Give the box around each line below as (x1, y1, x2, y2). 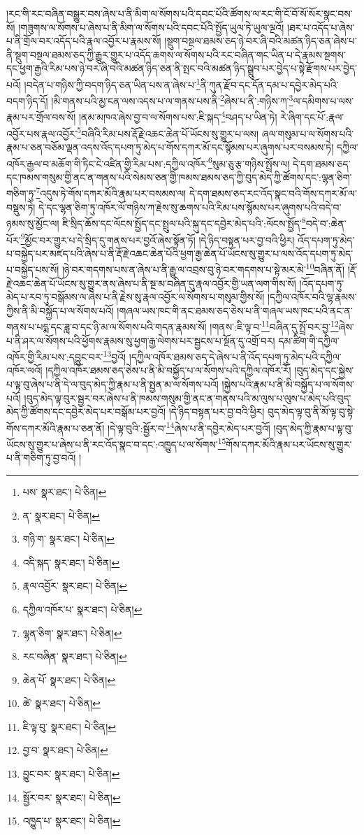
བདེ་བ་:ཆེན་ (305, 215, 347, 230)
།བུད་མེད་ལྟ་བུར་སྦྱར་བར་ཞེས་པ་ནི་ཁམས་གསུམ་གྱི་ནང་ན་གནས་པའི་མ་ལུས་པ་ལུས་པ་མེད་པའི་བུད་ (24, 390, 351, 405)
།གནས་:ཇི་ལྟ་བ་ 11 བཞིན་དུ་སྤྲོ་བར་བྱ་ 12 (210, 317, 339, 334)
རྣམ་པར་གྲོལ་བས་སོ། (6, 110, 76, 124)
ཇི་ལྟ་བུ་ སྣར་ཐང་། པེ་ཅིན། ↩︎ (22, 719, 117, 734)
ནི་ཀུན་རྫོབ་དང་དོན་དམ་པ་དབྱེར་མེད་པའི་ (200, 77, 339, 92)
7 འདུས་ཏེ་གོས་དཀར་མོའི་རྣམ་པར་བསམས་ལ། (36, 184, 187, 201)
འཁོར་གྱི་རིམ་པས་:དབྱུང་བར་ (6, 349, 103, 364)
